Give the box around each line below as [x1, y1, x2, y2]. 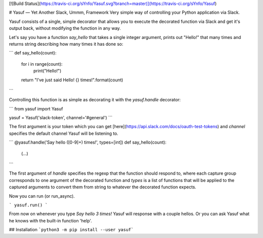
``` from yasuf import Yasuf [9, 106, 63, 111]
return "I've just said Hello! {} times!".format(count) [21, 77, 124, 83]
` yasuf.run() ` [9, 202, 48, 208]
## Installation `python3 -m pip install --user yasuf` [9, 227, 134, 233]
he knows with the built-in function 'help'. [9, 218, 92, 223]
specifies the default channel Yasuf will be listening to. [9, 130, 119, 136]
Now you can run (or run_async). [9, 193, 75, 199]
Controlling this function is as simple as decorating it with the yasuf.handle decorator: [9, 97, 181, 103]
